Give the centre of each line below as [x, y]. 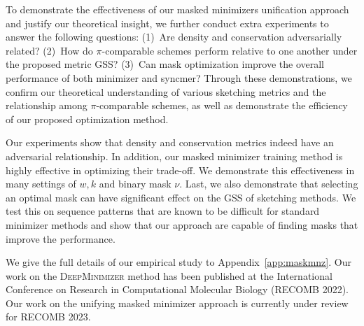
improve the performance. [61, 238]
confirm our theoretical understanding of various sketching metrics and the [166, 91]
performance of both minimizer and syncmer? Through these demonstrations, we [179, 77]
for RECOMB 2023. [48, 317]
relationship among [47, 105]
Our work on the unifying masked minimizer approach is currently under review [177, 303]
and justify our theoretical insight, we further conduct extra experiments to [167, 23]
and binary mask [135, 184]
